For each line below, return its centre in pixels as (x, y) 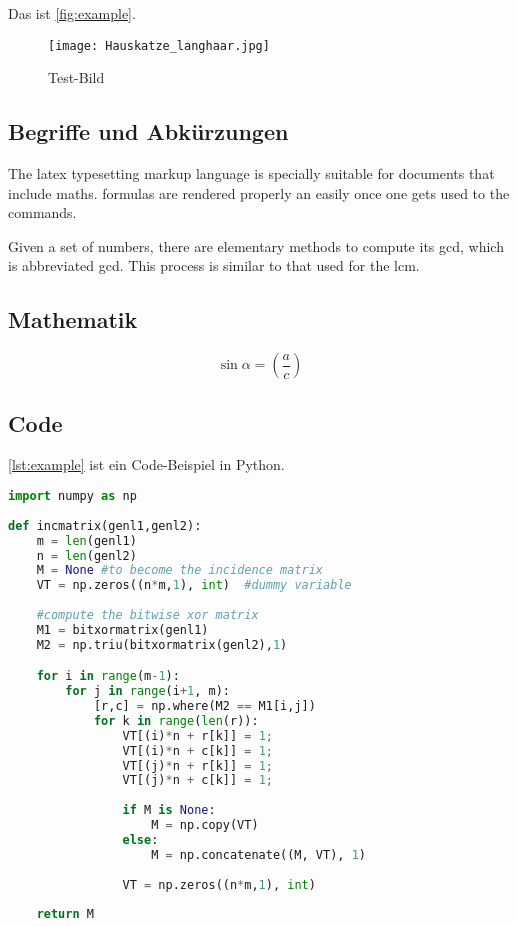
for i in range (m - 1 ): (108, 676)
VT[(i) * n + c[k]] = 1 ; (197, 750)
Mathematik (73, 319)
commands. (42, 212)
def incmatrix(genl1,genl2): (105, 525)
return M (65, 914)
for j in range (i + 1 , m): (148, 691)
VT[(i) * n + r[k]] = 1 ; (197, 735)
